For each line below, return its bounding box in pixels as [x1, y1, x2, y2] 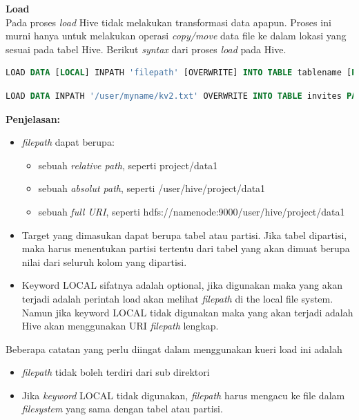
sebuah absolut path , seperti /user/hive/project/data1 [38, 181, 266, 195]
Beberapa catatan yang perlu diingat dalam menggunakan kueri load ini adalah [6, 341, 342, 356]
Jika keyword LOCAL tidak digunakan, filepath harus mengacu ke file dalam [21, 388, 345, 402]
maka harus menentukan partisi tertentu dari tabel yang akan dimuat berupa [21, 241, 350, 256]
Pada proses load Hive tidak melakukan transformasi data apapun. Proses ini [6, 15, 331, 29]
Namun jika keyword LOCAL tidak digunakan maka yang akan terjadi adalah [21, 305, 353, 319]
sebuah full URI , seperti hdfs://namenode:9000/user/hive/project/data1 [38, 204, 345, 218]
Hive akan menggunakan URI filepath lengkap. [21, 318, 219, 333]
